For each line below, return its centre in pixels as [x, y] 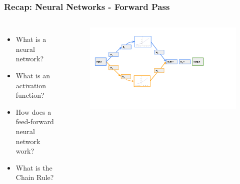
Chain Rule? [35, 177]
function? [30, 95]
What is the [34, 167]
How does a [33, 111]
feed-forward [35, 121]
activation [31, 85]
